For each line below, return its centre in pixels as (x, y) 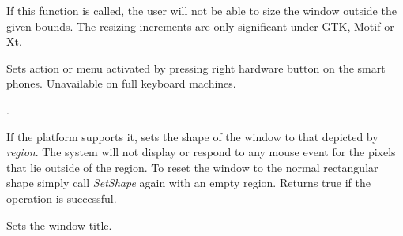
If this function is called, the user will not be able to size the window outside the (201, 10)
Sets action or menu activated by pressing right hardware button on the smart (196, 67)
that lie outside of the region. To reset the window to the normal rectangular (192, 167)
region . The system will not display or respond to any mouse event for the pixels (201, 152)
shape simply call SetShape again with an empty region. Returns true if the (188, 183)
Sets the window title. (59, 225)
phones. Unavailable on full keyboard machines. (121, 83)
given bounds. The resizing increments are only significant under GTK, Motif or (200, 26)
